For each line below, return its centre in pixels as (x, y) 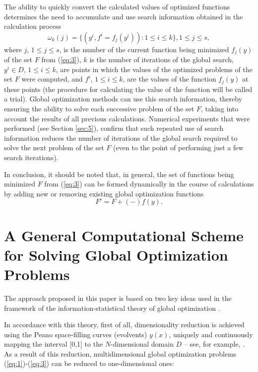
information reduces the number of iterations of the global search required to (121, 138)
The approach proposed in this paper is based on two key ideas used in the (118, 298)
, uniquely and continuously (211, 334)
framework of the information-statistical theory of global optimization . (112, 308)
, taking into (220, 109)
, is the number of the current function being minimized (144, 49)
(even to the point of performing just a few (178, 147)
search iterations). (31, 157)
